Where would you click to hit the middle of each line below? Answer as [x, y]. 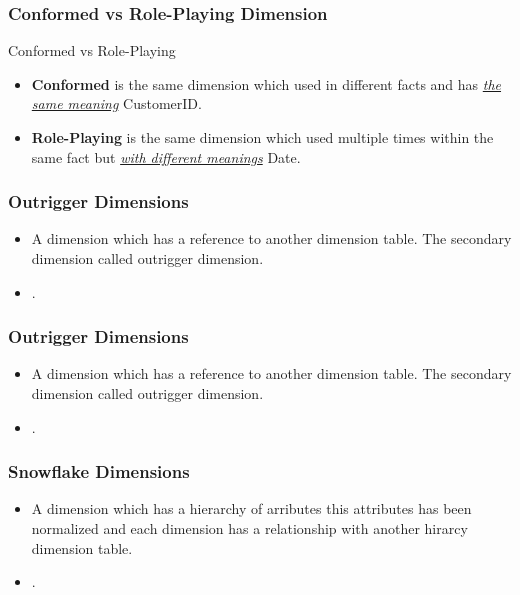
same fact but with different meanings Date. [166, 156]
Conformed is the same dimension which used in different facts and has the [266, 83]
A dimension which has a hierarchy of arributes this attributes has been [251, 508]
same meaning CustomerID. [116, 103]
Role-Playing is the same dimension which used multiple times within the [262, 137]
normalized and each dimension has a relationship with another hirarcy [249, 528]
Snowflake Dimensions [99, 471]
